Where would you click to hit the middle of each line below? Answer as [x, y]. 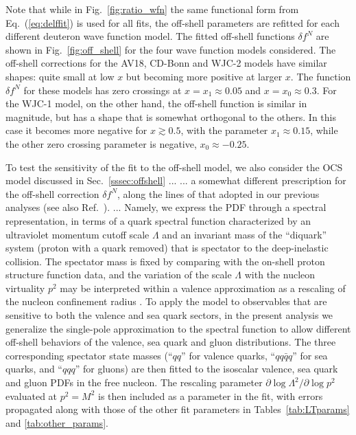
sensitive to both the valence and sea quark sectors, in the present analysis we [169, 315]
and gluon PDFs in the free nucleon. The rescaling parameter [134, 382]
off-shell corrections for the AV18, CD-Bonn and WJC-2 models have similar [166, 63]
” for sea [310, 355]
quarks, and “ [34, 369]
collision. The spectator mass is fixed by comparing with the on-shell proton [165, 261]
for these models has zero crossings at [103, 90]
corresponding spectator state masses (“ [89, 355]
